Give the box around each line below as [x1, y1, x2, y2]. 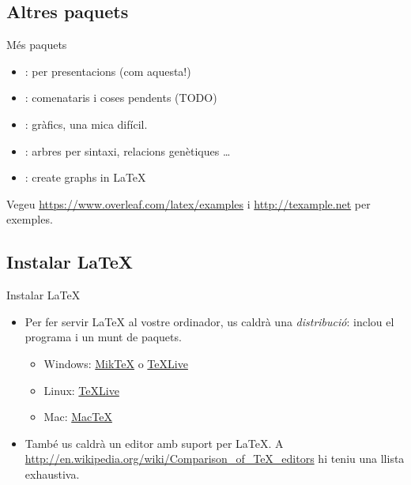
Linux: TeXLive [43, 382, 119, 398]
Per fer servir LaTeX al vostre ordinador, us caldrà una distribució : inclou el [25, 313, 394, 329]
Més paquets [6, 36, 67, 53]
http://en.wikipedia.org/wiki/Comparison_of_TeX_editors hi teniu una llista [25, 450, 405, 467]
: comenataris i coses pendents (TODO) [25, 89, 217, 106]
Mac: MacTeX [43, 408, 112, 425]
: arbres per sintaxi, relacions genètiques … [25, 142, 231, 159]
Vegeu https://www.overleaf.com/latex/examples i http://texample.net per [6, 195, 371, 212]
